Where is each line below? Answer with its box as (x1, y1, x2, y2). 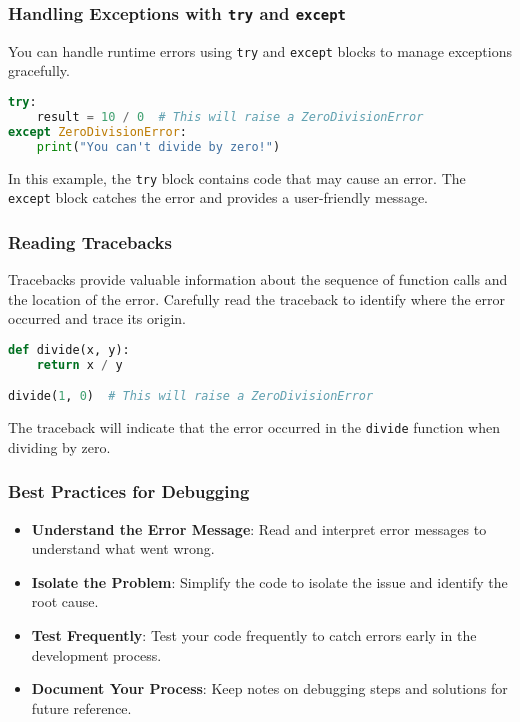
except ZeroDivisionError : (8, 124, 187, 139)
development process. (31, 644, 162, 665)
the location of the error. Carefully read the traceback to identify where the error (8, 288, 506, 309)
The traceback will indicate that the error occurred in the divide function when (8, 417, 500, 438)
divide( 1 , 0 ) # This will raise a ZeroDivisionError (8, 389, 374, 404)
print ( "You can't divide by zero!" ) (36, 139, 281, 154)
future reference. (31, 697, 132, 718)
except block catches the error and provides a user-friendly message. (8, 187, 428, 208)
